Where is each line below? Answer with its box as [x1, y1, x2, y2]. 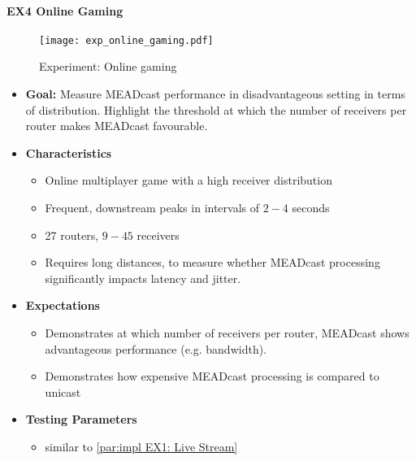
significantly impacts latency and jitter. [45, 269, 241, 286]
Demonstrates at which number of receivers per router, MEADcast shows [45, 324, 409, 341]
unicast [45, 383, 81, 400]
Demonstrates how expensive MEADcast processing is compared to [45, 367, 379, 385]
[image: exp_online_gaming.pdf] [39, 34, 214, 46]
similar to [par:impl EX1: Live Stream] [45, 437, 238, 454]
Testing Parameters [25, 411, 137, 428]
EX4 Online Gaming [6, 2, 123, 19]
